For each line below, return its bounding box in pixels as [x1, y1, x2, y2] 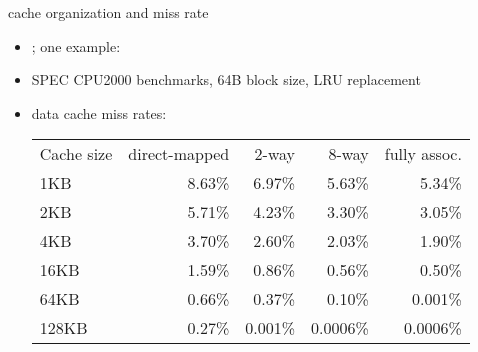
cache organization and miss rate [8, 2, 209, 22]
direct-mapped [128, 142, 230, 166]
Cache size [39, 142, 113, 166]
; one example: [31, 35, 121, 56]
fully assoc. [384, 142, 462, 166]
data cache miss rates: [31, 102, 167, 123]
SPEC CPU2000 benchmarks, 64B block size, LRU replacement [31, 69, 421, 90]
